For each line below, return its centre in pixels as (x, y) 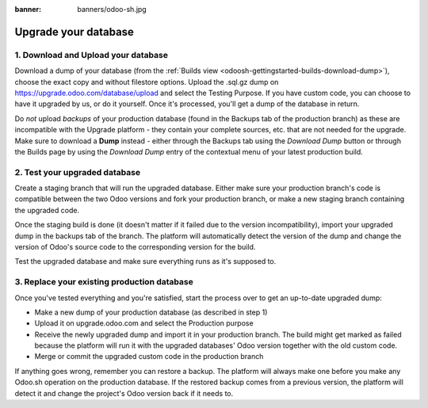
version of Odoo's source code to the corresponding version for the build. (135, 246)
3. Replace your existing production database (104, 282)
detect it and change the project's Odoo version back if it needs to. (124, 393)
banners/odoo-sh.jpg (112, 9)
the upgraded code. (47, 210)
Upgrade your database (75, 32)
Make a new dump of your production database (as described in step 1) (151, 312)
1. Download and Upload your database (91, 55)
